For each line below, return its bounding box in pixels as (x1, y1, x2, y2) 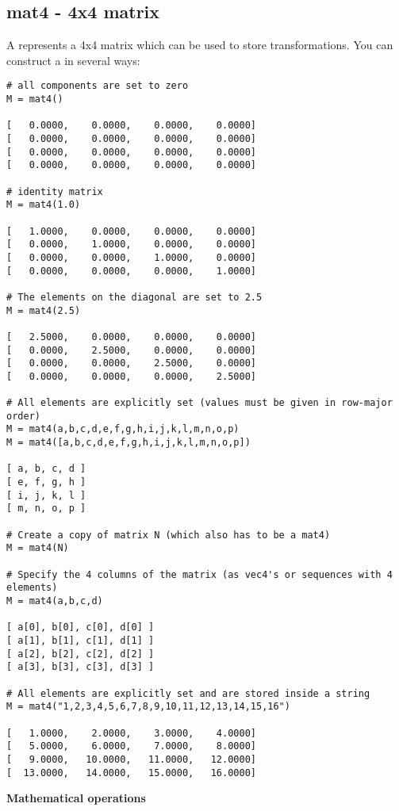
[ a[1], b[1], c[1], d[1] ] (6, 634, 155, 646)
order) (6, 410, 40, 422)
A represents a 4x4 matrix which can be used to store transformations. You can (6, 36, 393, 53)
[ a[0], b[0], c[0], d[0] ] (6, 622, 155, 633)
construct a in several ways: (6, 52, 140, 68)
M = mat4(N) (6, 542, 69, 554)
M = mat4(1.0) (6, 199, 81, 211)
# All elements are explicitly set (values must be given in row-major (6, 397, 393, 409)
